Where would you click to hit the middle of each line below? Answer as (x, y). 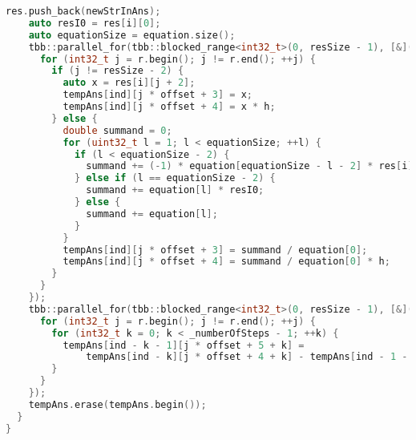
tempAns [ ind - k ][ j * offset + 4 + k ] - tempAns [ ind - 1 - (247, 357)
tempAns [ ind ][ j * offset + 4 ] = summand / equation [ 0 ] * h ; (226, 262)
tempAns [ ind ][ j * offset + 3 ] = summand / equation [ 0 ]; (215, 250)
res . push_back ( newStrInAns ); (83, 11)
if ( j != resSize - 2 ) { (118, 71)
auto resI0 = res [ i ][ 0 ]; (95, 23)
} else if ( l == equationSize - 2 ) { (175, 178)
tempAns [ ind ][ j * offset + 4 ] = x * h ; (169, 107)
